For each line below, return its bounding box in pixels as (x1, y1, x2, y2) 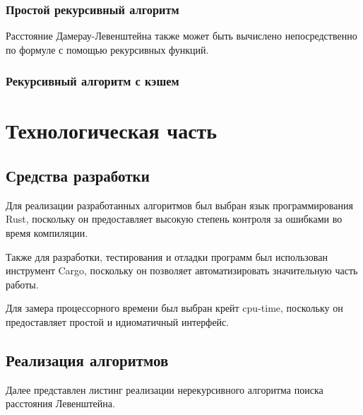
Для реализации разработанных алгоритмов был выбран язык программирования (6, 197, 353, 212)
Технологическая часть (6, 116, 218, 145)
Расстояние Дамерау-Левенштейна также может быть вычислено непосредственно (6, 28, 357, 43)
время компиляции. (6, 226, 88, 240)
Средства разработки (6, 165, 150, 187)
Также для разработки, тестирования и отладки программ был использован (6, 249, 328, 264)
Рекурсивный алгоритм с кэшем (6, 72, 179, 90)
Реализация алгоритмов (6, 349, 169, 370)
